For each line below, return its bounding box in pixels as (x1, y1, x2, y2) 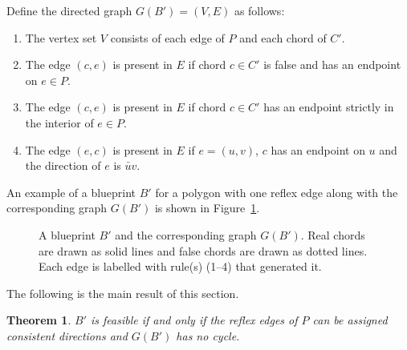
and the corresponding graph (115, 226, 257, 243)
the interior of (25, 114, 94, 131)
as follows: (234, 2, 285, 18)
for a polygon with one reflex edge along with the (155, 183, 398, 200)
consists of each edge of (110, 29, 225, 46)
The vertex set (25, 29, 97, 46)
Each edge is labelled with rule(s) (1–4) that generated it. (39, 258, 322, 275)
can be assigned (312, 312, 388, 328)
